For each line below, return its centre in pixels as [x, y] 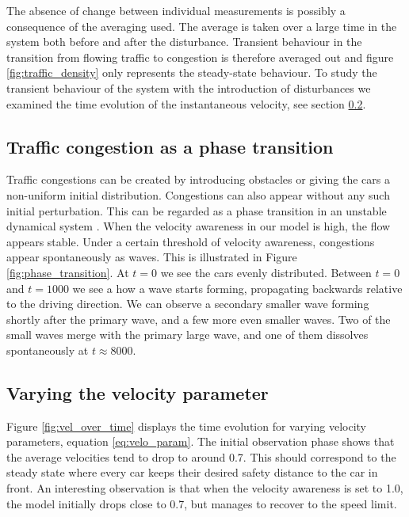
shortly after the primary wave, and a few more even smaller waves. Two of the [199, 319]
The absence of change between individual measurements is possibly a [176, 10]
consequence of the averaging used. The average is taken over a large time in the [202, 26]
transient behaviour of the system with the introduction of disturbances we [189, 87]
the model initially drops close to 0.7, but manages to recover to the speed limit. [202, 503]
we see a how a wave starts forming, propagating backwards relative [237, 288]
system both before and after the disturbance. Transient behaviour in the [184, 42]
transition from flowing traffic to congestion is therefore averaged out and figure [200, 57]
